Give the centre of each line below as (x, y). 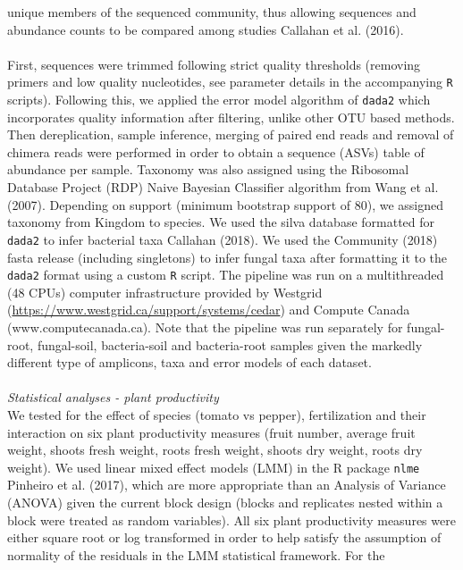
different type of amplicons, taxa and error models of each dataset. (189, 362)
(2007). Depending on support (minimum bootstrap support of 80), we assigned (226, 204)
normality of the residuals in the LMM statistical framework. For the (196, 554)
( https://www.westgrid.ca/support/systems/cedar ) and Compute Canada (209, 310)
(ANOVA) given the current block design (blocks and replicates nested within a (225, 502)
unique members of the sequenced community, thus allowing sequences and (212, 12)
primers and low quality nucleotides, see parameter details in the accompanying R (230, 82)
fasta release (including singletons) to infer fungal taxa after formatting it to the (227, 257)
